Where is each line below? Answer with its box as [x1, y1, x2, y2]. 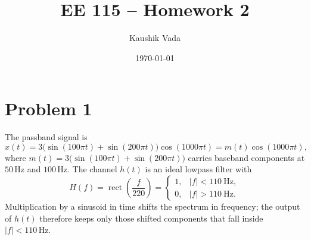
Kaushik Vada [129, 31, 181, 44]
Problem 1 [5, 96, 92, 121]
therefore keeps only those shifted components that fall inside [39, 211, 263, 224]
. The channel [67, 163, 117, 175]
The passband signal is [5, 131, 88, 143]
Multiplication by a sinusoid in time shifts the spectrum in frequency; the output [5, 200, 300, 213]
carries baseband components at [188, 151, 305, 163]
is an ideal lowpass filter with [145, 163, 252, 175]
